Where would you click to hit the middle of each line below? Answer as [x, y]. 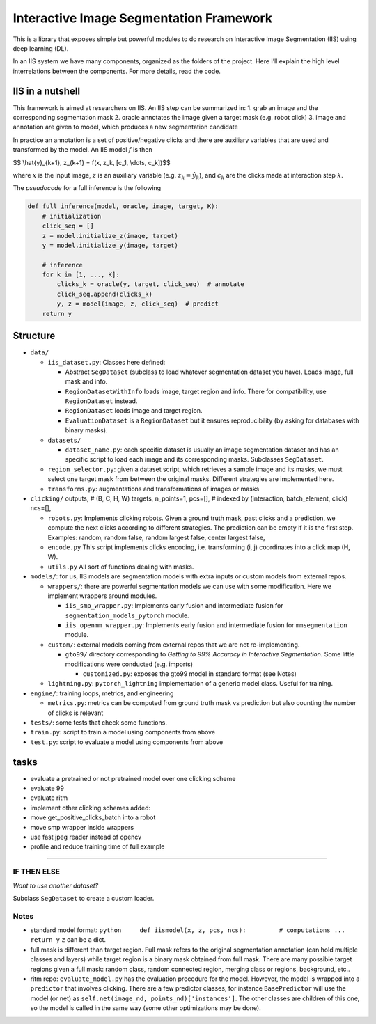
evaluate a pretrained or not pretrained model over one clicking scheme [133, 778]
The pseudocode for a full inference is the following [87, 188]
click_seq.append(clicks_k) [105, 294]
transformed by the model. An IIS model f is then [83, 150]
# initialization [72, 216]
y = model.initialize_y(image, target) [110, 245]
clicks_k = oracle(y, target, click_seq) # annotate [150, 284]
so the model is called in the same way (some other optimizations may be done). [146, 1008]
